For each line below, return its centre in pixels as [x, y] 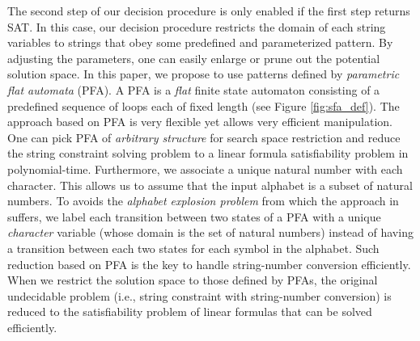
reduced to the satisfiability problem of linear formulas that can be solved [190, 312]
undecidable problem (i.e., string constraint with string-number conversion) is [199, 295]
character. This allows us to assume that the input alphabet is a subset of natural [210, 185]
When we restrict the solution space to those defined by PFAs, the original [193, 280]
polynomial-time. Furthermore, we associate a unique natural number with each [205, 168]
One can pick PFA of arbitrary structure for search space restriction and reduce [204, 137]
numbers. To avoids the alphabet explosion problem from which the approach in [203, 201]
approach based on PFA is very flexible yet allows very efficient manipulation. [200, 122]
